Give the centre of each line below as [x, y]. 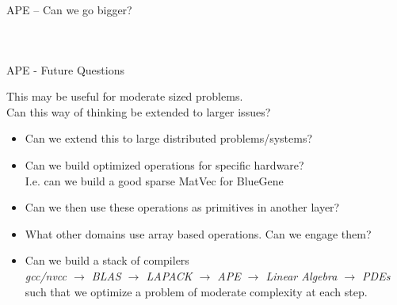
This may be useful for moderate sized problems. [125, 96]
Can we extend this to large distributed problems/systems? [169, 138]
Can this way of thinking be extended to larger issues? [139, 111]
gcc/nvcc [46, 275]
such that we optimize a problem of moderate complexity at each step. [196, 291]
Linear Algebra [302, 275]
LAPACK [169, 275]
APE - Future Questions [65, 69]
